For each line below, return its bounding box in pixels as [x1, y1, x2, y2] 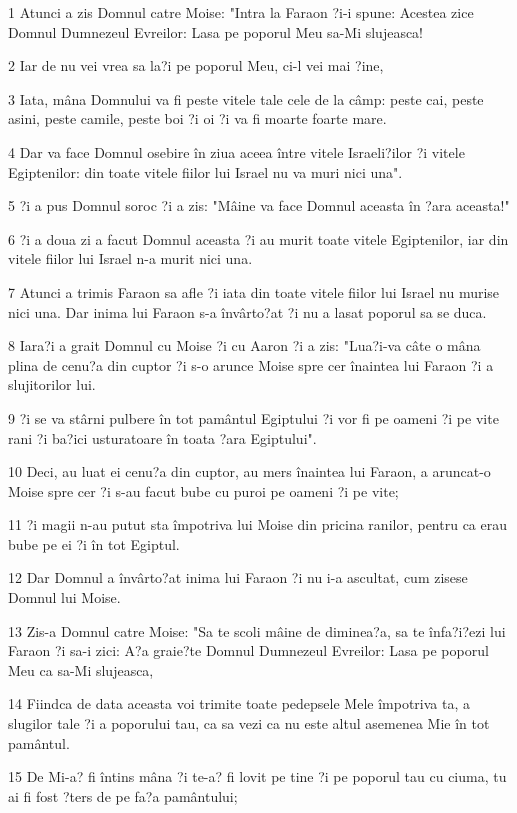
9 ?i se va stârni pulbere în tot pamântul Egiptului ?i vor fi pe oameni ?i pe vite [8, 407, 499, 428]
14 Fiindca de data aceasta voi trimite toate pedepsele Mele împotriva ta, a [8, 693, 470, 714]
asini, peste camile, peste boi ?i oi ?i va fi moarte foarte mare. [8, 108, 387, 129]
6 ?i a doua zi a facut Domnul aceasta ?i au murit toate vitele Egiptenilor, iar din [8, 228, 509, 249]
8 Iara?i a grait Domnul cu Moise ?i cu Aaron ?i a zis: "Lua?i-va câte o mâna [8, 335, 481, 356]
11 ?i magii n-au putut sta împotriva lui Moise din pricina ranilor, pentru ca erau [8, 514, 507, 535]
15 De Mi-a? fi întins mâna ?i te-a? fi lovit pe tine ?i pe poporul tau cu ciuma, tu [8, 766, 507, 787]
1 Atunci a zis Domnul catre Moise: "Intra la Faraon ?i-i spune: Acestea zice [8, 2, 474, 22]
